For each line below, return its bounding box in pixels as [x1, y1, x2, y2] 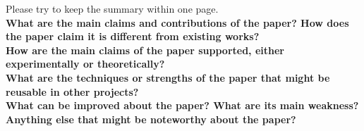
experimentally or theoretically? [6, 56, 165, 71]
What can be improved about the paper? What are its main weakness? [6, 98, 359, 113]
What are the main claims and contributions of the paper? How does [6, 15, 349, 30]
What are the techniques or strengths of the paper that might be [6, 70, 330, 85]
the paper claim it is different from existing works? [6, 29, 260, 44]
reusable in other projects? [6, 84, 139, 99]
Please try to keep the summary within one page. [6, 1, 219, 15]
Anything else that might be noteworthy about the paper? [6, 111, 296, 126]
